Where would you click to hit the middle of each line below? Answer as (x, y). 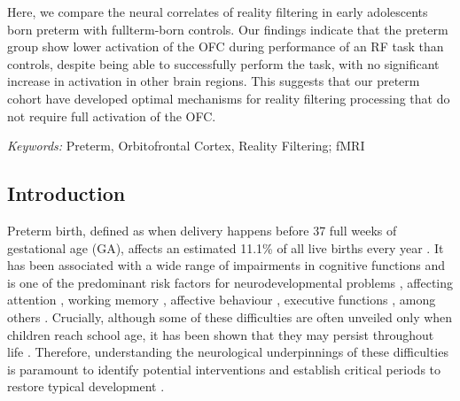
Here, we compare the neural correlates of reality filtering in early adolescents (218, 12)
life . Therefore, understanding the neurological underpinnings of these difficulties (228, 352)
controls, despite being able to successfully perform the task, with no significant (223, 63)
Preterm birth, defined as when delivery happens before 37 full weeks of (202, 230)
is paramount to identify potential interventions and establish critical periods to (224, 369)
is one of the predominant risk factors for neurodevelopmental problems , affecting (230, 282)
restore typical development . (86, 386)
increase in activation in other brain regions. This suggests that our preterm (214, 81)
